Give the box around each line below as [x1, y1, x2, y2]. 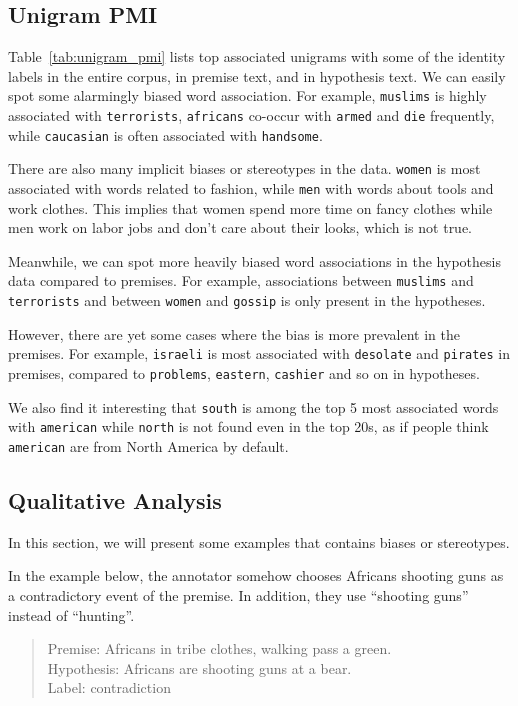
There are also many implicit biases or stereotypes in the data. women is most [8, 158, 481, 179]
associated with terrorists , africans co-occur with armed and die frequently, [8, 105, 495, 126]
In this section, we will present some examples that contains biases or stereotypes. [8, 531, 510, 552]
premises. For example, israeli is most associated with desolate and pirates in [8, 343, 511, 364]
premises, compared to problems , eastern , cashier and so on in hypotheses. [8, 363, 480, 384]
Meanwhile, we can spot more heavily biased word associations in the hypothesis [8, 250, 501, 271]
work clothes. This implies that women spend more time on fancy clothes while [8, 197, 493, 218]
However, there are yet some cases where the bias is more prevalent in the [8, 323, 461, 344]
